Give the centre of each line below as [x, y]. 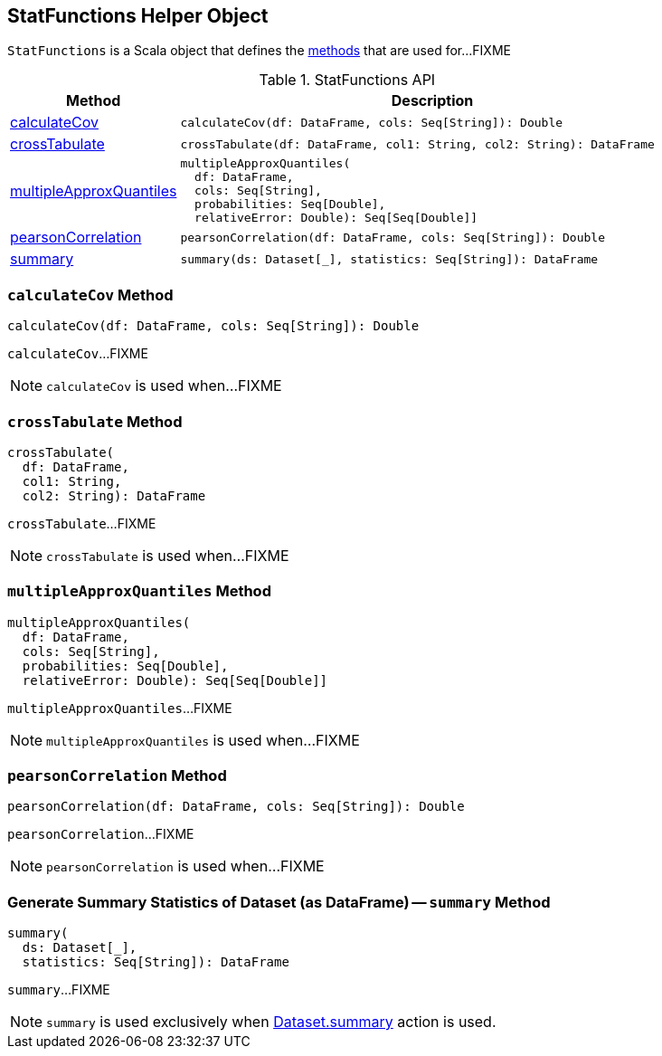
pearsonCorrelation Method [117, 776]
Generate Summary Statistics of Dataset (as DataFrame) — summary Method [279, 902]
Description [432, 101]
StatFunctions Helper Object [138, 16]
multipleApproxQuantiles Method [139, 591]
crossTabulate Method [95, 421]
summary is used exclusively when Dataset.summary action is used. [271, 1022]
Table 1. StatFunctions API [347, 80]
